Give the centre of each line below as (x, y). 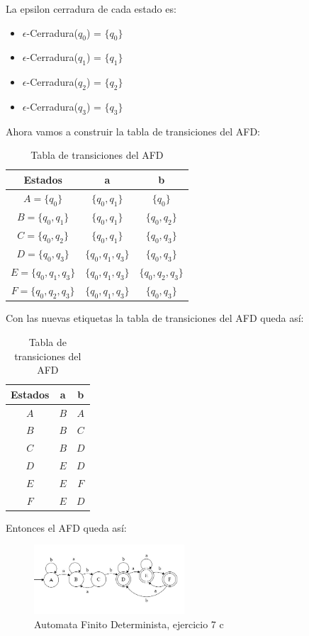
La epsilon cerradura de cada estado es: (91, 9)
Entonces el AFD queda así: (66, 527)
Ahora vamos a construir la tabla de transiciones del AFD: (133, 131)
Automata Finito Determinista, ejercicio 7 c (129, 624)
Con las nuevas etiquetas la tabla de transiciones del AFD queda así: (155, 318)
